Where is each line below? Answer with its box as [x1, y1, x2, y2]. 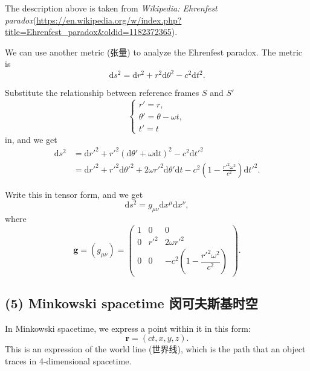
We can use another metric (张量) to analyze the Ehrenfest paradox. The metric [5, 45, 303, 58]
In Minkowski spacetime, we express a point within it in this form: [5, 322, 251, 334]
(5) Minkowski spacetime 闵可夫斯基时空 [5, 293, 258, 312]
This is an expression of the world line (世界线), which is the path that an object [5, 343, 306, 355]
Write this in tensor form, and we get [5, 188, 143, 200]
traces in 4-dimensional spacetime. [5, 354, 132, 367]
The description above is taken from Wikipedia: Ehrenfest [5, 2, 218, 14]
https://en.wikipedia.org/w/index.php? [36, 13, 182, 26]
